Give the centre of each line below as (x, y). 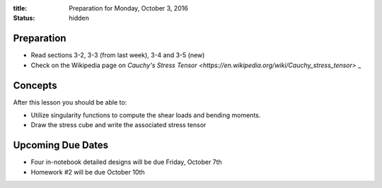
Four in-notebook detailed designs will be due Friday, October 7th (126, 162)
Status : (24, 18)
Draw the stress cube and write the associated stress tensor (118, 125)
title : (20, 8)
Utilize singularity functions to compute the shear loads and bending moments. (146, 115)
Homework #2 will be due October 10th (88, 172)
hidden (79, 18)
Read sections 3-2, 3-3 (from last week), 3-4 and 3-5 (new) (118, 55)
